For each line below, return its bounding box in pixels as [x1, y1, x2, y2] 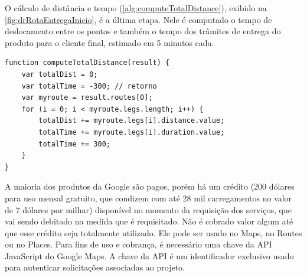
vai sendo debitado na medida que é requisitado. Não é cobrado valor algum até [5, 215, 293, 227]
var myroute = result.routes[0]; [21, 93, 153, 102]
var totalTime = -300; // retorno [21, 82, 157, 90]
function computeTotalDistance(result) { [5, 58, 170, 67]
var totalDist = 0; [21, 70, 98, 79]
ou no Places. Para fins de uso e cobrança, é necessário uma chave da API [5, 238, 272, 250]
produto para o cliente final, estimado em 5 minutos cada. [5, 36, 214, 48]
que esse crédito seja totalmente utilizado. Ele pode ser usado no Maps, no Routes [5, 226, 302, 239]
